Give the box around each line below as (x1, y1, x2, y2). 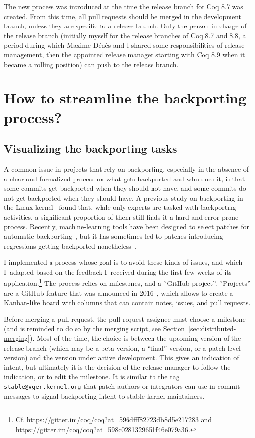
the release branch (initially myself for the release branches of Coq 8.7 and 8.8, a (4, 30, 246, 40)
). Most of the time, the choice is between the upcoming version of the (29, 333, 241, 343)
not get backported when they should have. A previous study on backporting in (4, 192, 243, 203)
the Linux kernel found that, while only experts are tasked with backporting (4, 202, 236, 212)
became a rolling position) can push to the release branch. (4, 59, 178, 69)
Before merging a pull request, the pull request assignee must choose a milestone (4, 313, 246, 324)
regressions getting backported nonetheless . (4, 240, 137, 251)
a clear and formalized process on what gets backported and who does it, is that (4, 173, 245, 183)
